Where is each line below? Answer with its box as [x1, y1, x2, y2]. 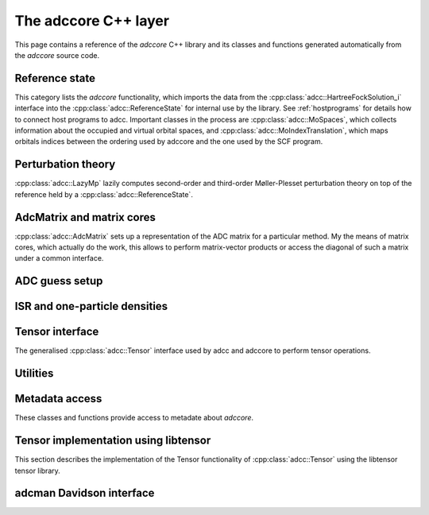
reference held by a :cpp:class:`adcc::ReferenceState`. [14, 189, 194, 199]
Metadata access [14, 392, 102, 405]
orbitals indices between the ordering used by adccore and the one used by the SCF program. [14, 137, 323, 146]
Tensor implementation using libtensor [14, 434, 211, 447]
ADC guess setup [14, 274, 103, 288]
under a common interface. [14, 254, 104, 263]
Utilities [14, 366, 54, 381]
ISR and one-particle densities [14, 300, 168, 313]
